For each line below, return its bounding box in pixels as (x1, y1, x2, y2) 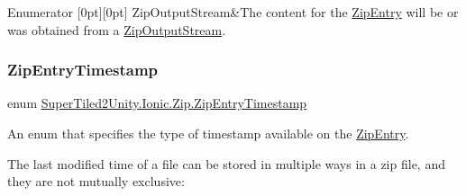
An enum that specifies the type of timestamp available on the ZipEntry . (7, 124, 409, 142)
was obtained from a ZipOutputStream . (7, 20, 226, 39)
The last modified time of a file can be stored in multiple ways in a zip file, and (7, 154, 445, 173)
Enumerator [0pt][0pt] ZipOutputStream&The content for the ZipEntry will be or (7, 3, 459, 21)
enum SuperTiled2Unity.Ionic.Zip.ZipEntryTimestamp (7, 94, 307, 112)
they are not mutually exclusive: (7, 172, 185, 191)
